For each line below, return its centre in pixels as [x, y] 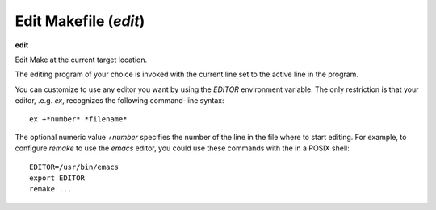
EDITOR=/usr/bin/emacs [74, 167]
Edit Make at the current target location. [81, 60]
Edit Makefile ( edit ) [80, 21]
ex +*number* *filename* [78, 119]
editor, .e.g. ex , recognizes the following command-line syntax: [119, 101]
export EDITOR [57, 178]
